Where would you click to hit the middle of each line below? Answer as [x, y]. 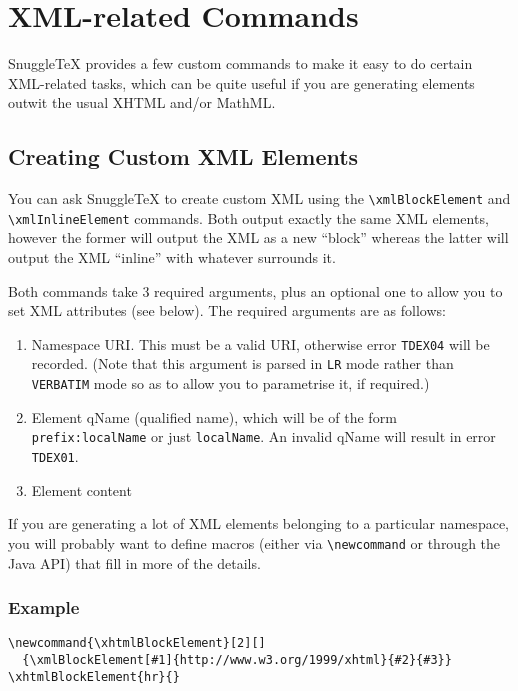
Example [44, 607]
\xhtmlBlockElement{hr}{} [94, 676]
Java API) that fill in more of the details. [134, 562]
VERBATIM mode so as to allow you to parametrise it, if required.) [230, 383]
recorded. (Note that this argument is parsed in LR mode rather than [242, 363]
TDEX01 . [55, 456]
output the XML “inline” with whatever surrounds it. [172, 257]
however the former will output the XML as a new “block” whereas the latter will [258, 237]
